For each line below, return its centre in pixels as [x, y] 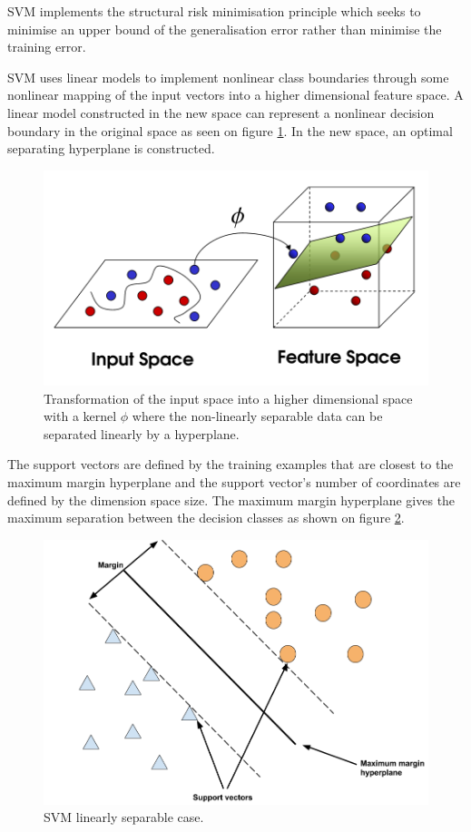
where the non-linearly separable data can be [257, 416]
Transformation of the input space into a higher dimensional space [228, 398]
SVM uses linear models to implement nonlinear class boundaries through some [228, 77]
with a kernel [80, 416]
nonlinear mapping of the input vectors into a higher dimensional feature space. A [235, 95]
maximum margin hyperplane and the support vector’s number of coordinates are [234, 482]
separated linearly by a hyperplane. [142, 433]
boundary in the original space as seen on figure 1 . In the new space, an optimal [230, 130]
